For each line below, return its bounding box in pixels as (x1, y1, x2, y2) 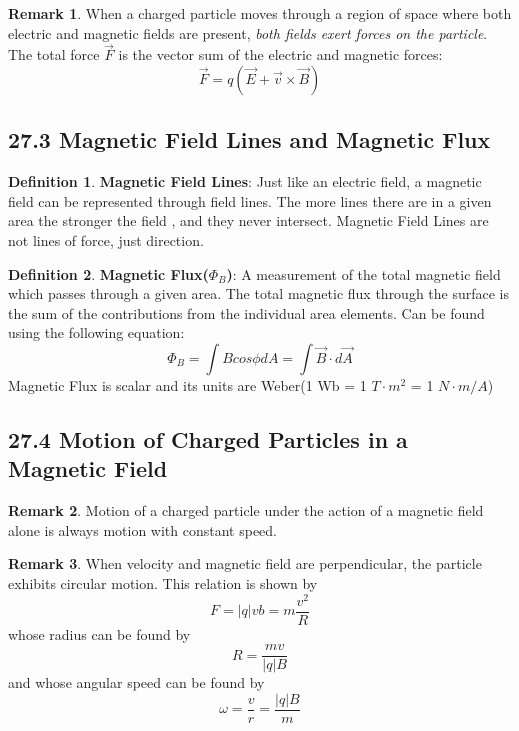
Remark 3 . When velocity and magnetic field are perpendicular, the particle (8, 553, 482, 574)
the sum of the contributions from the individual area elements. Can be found (8, 302, 485, 323)
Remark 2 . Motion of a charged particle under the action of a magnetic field (8, 500, 484, 521)
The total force (8, 44, 100, 65)
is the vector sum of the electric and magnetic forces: (118, 44, 443, 65)
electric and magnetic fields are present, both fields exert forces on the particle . (8, 22, 488, 43)
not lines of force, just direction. (8, 229, 204, 250)
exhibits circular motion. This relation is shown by (8, 572, 318, 593)
